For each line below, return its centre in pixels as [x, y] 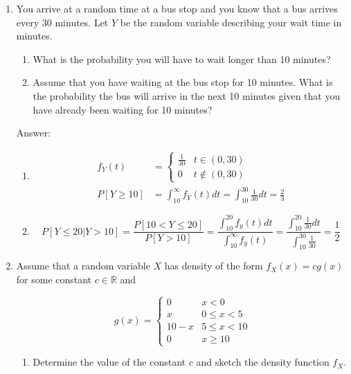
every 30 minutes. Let [62, 22]
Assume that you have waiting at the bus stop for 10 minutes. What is [183, 82]
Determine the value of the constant [109, 362]
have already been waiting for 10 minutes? [123, 109]
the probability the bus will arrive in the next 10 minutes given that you [187, 95]
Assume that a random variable [83, 266]
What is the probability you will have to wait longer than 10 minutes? [182, 59]
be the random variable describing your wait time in [231, 22]
